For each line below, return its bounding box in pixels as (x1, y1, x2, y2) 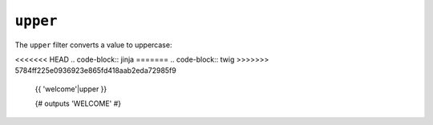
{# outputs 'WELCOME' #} (34, 99, 122, 108)
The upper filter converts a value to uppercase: (14, 40, 172, 50)
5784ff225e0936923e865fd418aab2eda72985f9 (14, 66, 176, 75)
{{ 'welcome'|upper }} (34, 84, 107, 94)
